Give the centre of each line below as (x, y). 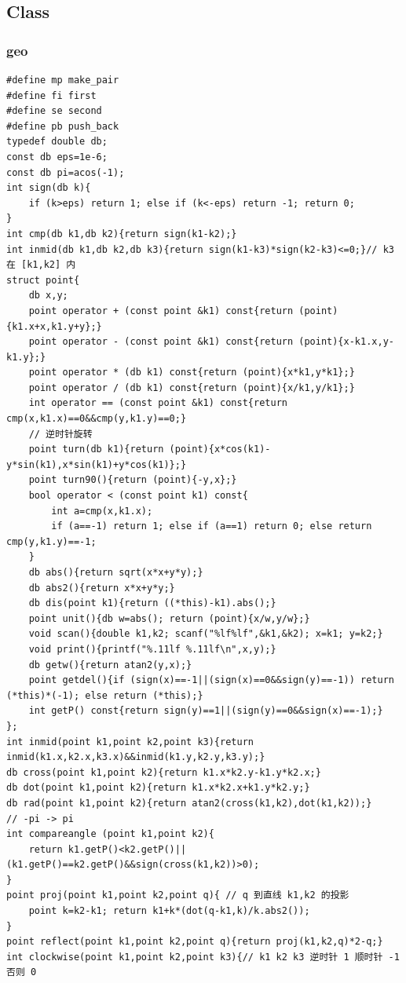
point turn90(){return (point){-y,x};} (133, 480)
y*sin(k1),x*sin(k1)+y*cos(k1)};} (97, 464)
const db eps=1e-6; (57, 157)
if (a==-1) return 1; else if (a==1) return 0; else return (212, 526)
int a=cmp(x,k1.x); (102, 511)
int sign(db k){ (49, 188)
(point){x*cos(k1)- (220, 449)
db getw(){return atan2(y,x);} (110, 665)
